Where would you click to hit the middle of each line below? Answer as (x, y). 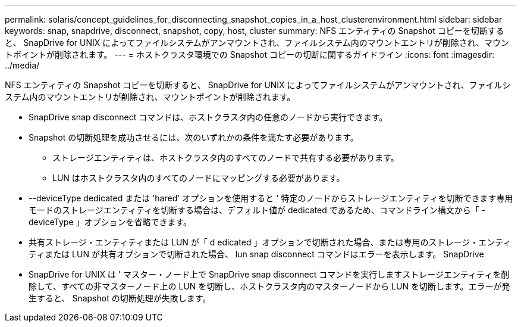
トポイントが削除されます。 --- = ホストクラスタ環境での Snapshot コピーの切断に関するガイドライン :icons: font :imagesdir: (250, 54)
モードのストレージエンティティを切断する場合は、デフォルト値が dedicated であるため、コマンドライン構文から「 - (257, 210)
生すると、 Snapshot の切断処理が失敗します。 (120, 298)
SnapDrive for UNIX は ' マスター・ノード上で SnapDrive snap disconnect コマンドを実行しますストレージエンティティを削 (269, 274)
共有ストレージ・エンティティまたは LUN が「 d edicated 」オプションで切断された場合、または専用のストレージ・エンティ (270, 242)
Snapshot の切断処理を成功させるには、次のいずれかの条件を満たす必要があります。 (194, 137)
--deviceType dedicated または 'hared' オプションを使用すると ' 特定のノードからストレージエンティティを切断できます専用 (271, 198)
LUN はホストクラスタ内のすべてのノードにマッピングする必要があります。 (199, 178)
